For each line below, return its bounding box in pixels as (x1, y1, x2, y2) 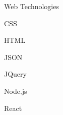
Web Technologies (4, 1, 59, 11)
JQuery (4, 69, 27, 79)
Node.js (4, 85, 27, 96)
